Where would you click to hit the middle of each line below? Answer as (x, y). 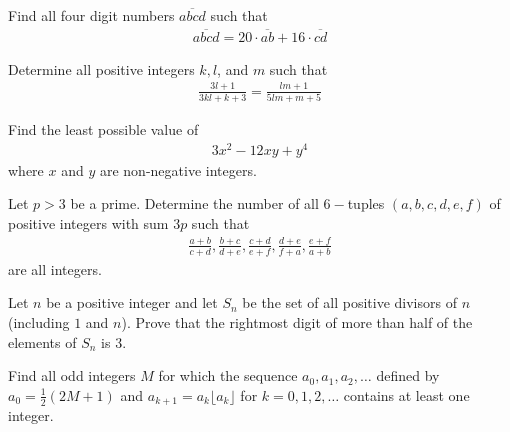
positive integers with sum (88, 222)
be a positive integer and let (132, 302)
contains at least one (406, 394)
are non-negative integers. (178, 169)
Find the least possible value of (103, 129)
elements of (42, 341)
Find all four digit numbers (91, 15)
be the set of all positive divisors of (349, 302)
